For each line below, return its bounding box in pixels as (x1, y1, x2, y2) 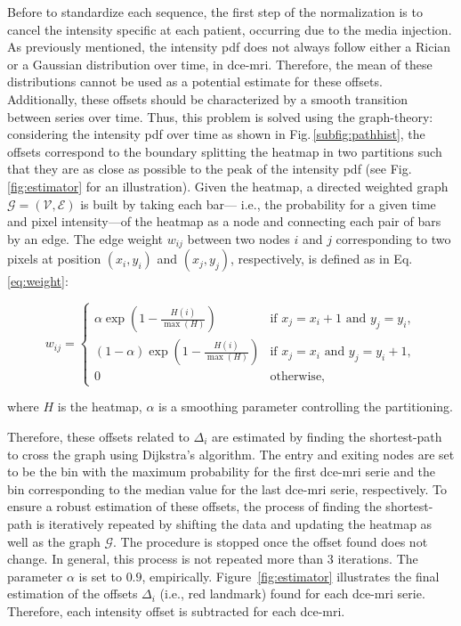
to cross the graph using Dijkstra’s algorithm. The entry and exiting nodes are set (7, 444, 455, 463)
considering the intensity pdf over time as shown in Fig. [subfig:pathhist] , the (7, 125, 425, 143)
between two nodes (187, 229, 290, 248)
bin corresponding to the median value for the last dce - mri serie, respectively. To (7, 479, 448, 498)
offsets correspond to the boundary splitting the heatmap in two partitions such (7, 142, 442, 160)
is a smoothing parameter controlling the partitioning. (158, 397, 453, 416)
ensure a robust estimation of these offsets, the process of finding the (7, 497, 382, 516)
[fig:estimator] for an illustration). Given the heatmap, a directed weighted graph (7, 176, 449, 195)
